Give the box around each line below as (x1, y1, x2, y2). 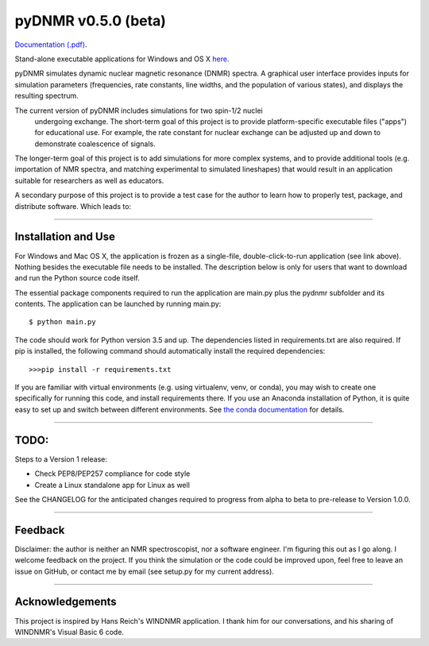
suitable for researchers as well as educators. (14, 176, 164, 185)
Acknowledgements (14, 595, 117, 609)
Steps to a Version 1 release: (14, 454, 107, 464)
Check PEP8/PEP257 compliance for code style (34, 469, 191, 478)
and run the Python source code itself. (14, 273, 141, 283)
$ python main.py (29, 318, 96, 327)
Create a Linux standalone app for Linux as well (34, 480, 191, 489)
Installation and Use (14, 230, 115, 244)
